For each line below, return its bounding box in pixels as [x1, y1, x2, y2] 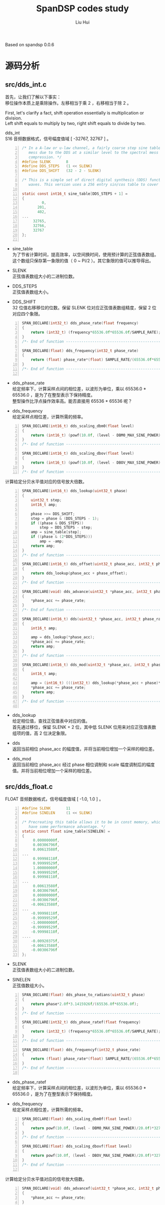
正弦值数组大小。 [12, 983, 47, 989]
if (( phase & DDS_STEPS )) [30, 521, 84, 526]
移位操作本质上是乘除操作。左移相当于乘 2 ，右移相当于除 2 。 [5, 100, 132, 106]
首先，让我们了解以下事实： [5, 94, 61, 100]
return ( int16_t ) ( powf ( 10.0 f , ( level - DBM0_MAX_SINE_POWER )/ [30, 433, 163, 438]
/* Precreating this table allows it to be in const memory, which [22, 820, 163, 824]
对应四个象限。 [12, 311, 43, 317]
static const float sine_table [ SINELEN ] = [22, 829, 110, 834]
